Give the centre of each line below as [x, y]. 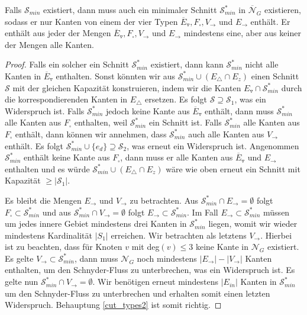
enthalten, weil [101, 122]
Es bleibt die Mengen [43, 200]
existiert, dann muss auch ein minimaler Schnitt [130, 9]
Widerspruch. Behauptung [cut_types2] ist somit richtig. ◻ [113, 305]
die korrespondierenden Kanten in [66, 99]
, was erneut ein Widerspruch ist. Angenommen [213, 145]
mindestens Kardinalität [49, 235]
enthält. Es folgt [34, 145]
